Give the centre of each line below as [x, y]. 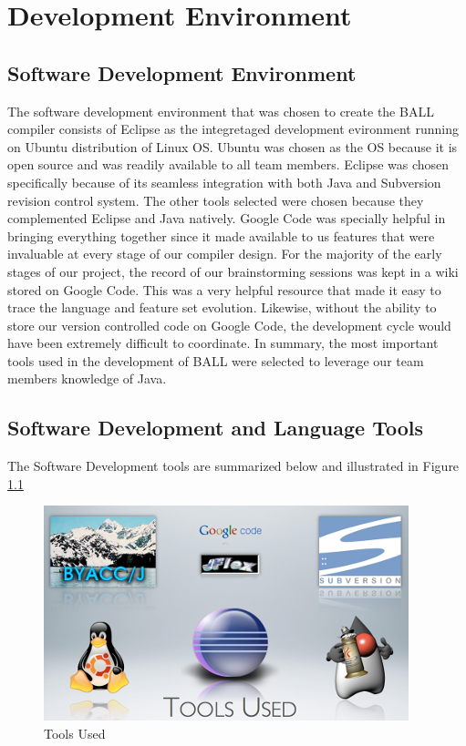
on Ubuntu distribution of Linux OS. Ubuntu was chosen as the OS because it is [233, 146]
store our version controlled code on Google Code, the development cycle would [229, 325]
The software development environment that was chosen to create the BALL [221, 111]
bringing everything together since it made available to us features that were [221, 235]
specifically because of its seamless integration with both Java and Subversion [224, 182]
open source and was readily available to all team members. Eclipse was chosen [228, 164]
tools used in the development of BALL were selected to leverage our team [216, 360]
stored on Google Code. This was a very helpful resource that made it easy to [224, 289]
